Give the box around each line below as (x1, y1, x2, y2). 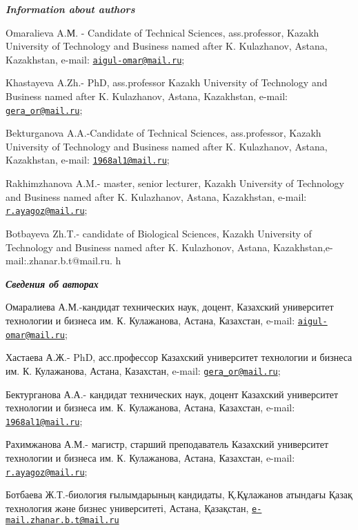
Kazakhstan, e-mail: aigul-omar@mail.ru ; (6, 52, 185, 66)
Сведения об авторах (6, 276, 99, 291)
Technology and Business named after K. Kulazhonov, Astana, (6, 239, 270, 254)
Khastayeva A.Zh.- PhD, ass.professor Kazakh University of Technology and (6, 75, 328, 90)
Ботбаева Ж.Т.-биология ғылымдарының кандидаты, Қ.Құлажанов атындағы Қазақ (6, 487, 352, 502)
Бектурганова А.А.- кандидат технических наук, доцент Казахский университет (6, 386, 339, 401)
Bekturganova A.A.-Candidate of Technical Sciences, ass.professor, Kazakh (6, 126, 321, 140)
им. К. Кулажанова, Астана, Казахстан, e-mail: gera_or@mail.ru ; (6, 363, 281, 377)
